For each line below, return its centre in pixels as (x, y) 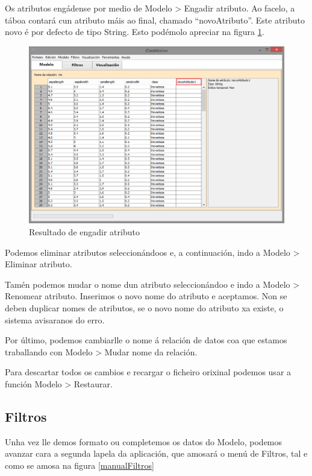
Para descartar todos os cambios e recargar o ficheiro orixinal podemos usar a (148, 372)
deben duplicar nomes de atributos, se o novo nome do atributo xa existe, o (144, 307)
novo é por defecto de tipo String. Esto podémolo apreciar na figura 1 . (135, 32)
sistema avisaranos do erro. (55, 319)
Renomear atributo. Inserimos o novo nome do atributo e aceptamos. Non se (146, 296)
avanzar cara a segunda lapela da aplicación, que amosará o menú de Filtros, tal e (156, 453)
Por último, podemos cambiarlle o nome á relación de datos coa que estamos (146, 340)
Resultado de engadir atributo (84, 231)
